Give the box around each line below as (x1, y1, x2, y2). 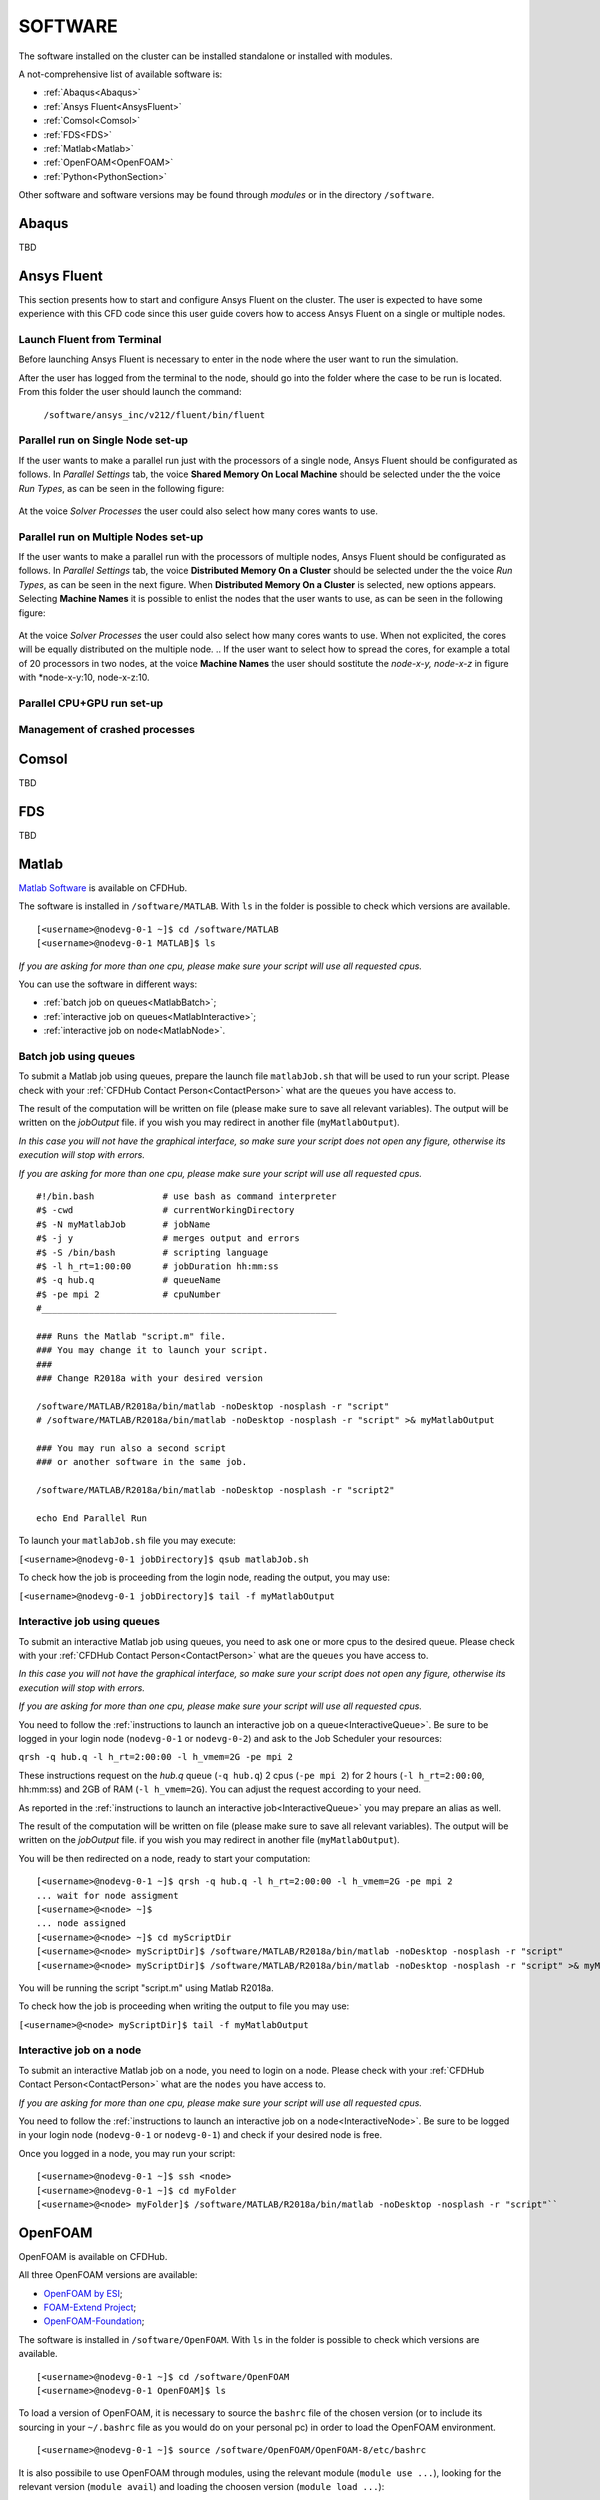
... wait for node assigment (36, 1890, 179, 1901)
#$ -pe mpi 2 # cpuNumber (36, 1288, 222, 1300)
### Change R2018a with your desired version (36, 1373, 264, 1384)
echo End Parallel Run (36, 1512, 148, 1524)
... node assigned (36, 1918, 127, 1929)
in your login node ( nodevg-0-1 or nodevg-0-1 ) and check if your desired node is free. (18, 2129, 383, 2141)
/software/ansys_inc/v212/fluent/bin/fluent (43, 409, 266, 420)
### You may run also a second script (36, 1443, 227, 1454)
